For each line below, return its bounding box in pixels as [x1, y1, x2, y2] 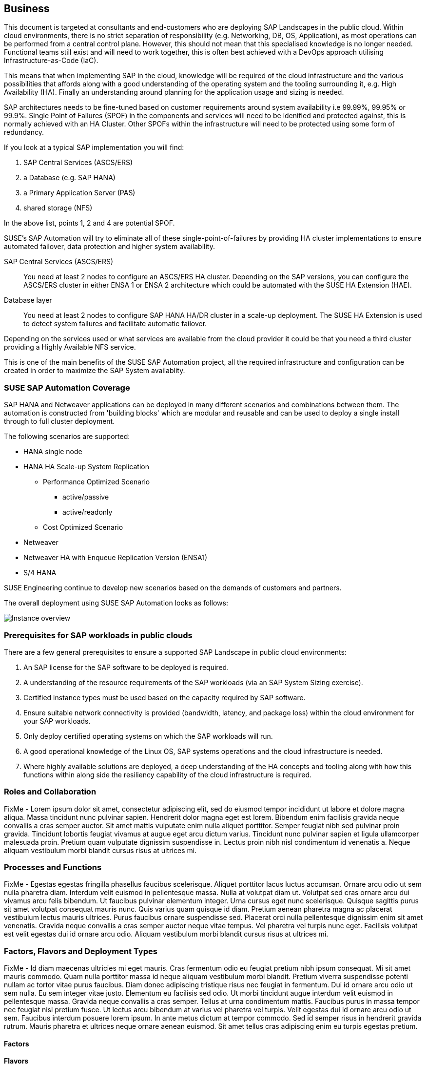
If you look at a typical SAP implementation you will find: [4, 143, 184, 152]
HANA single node [23, 447, 82, 456]
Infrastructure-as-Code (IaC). [4, 56, 98, 65]
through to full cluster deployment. [4, 417, 115, 426]
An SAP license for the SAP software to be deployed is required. [23, 663, 229, 671]
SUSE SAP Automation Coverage [4, 382, 130, 393]
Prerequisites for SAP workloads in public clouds [4, 630, 193, 640]
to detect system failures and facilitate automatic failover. [23, 319, 207, 328]
